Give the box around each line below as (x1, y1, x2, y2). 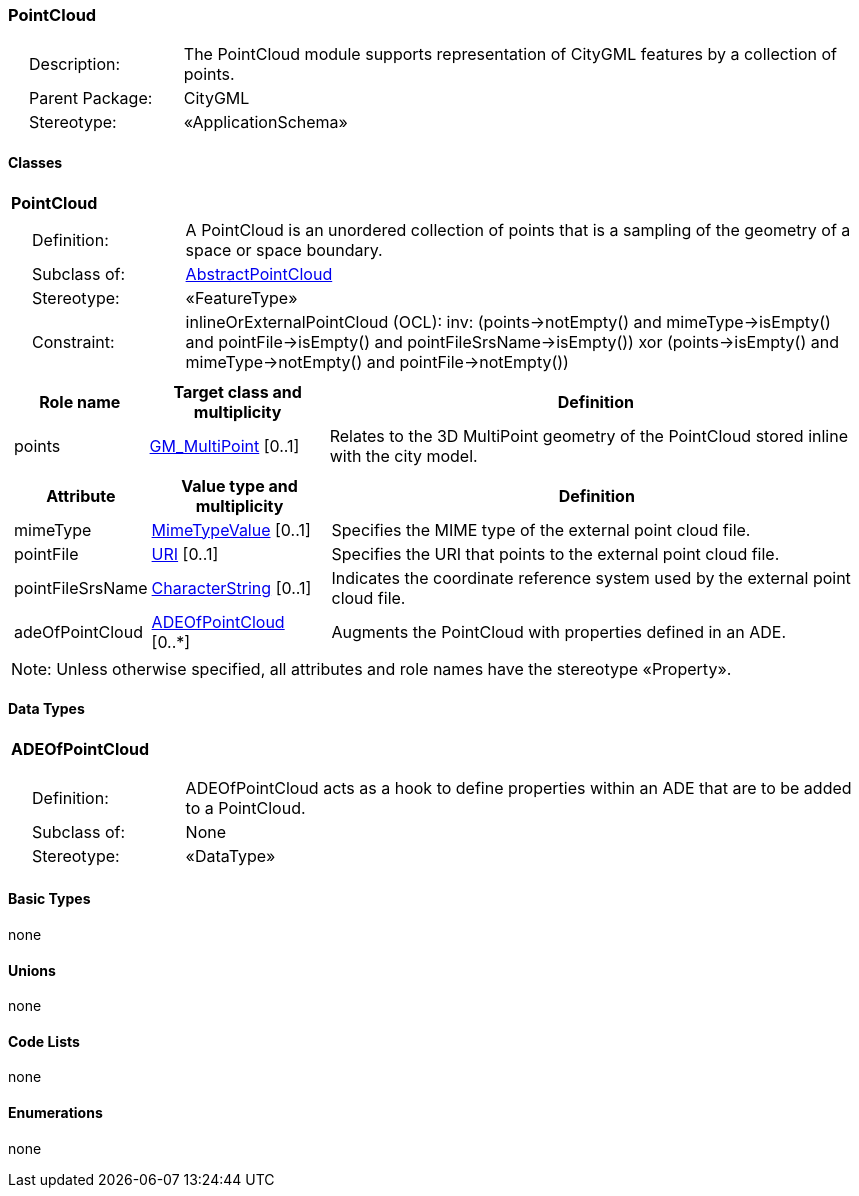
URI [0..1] (151, 543, 219, 564)
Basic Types (8, 890, 91, 908)
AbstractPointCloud (185, 263, 333, 284)
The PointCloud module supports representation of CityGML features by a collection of (183, 44, 838, 65)
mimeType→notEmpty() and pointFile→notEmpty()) (185, 351, 569, 372)
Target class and (173, 381, 302, 402)
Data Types (8, 700, 85, 718)
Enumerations (8, 1104, 103, 1122)
